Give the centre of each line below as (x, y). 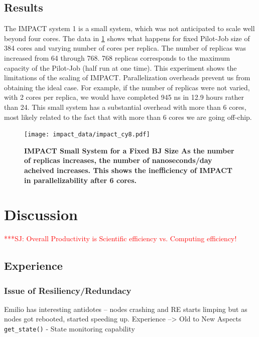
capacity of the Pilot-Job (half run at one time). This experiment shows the (120, 67)
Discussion (41, 214)
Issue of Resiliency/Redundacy (68, 290)
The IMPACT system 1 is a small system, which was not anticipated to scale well (129, 28)
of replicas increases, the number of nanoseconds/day (118, 160)
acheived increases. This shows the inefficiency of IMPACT (128, 170)
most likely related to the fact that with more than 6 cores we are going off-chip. (128, 117)
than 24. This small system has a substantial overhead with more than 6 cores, (125, 107)
